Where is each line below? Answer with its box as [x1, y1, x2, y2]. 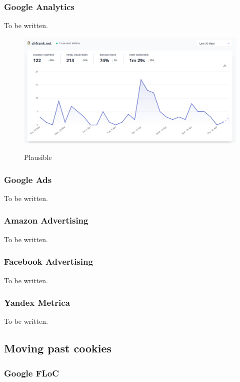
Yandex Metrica [4, 296, 70, 309]
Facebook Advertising [4, 255, 93, 268]
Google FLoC [4, 366, 59, 379]
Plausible [24, 152, 52, 162]
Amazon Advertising [4, 214, 88, 227]
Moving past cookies [4, 340, 112, 356]
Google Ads [4, 173, 52, 185]
